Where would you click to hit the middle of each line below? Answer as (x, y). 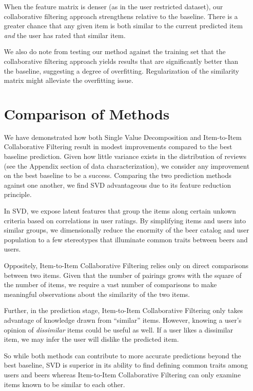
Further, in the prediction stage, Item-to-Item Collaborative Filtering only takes (124, 310)
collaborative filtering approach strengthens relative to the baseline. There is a (121, 16)
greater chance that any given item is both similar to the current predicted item (123, 26)
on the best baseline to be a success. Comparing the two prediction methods (118, 175)
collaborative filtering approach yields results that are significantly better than (121, 61)
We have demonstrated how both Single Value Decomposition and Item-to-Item (123, 137)
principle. (18, 194)
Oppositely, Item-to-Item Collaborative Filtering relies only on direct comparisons (126, 265)
